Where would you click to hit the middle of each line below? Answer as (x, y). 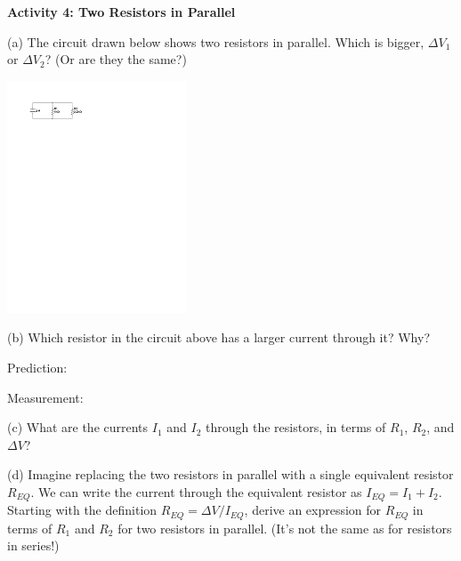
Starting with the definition (82, 510)
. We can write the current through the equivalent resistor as (196, 491)
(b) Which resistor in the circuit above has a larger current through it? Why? (219, 337)
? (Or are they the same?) (116, 59)
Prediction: (37, 367)
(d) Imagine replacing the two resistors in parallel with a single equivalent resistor (230, 474)
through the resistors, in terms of (296, 427)
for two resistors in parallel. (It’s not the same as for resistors (285, 528)
